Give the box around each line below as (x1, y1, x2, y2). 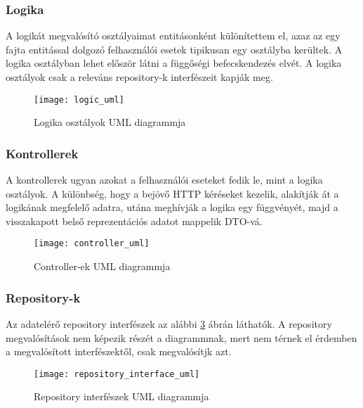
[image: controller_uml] (34, 238, 150, 249)
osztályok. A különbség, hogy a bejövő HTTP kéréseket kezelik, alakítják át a (6, 186, 339, 200)
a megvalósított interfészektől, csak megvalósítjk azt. (6, 344, 232, 359)
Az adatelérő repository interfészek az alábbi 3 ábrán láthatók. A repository (6, 316, 332, 331)
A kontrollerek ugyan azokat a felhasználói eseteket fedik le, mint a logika (6, 172, 323, 187)
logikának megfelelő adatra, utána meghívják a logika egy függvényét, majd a (6, 200, 338, 215)
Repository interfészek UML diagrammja (34, 389, 209, 404)
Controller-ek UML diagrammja (34, 259, 171, 274)
